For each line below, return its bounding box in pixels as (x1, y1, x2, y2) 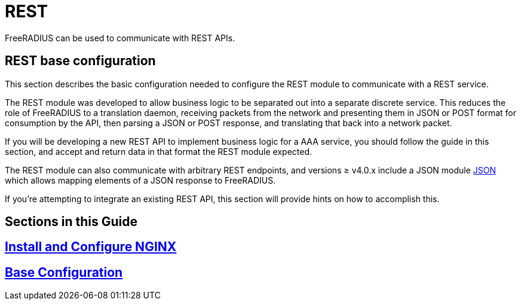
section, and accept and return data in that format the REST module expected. (5, 146, 312, 157)
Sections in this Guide (5, 214, 137, 230)
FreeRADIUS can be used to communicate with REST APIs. (5, 32, 235, 43)
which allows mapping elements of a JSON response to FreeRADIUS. (5, 175, 276, 185)
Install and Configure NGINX (5, 239, 177, 255)
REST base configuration (5, 53, 156, 69)
